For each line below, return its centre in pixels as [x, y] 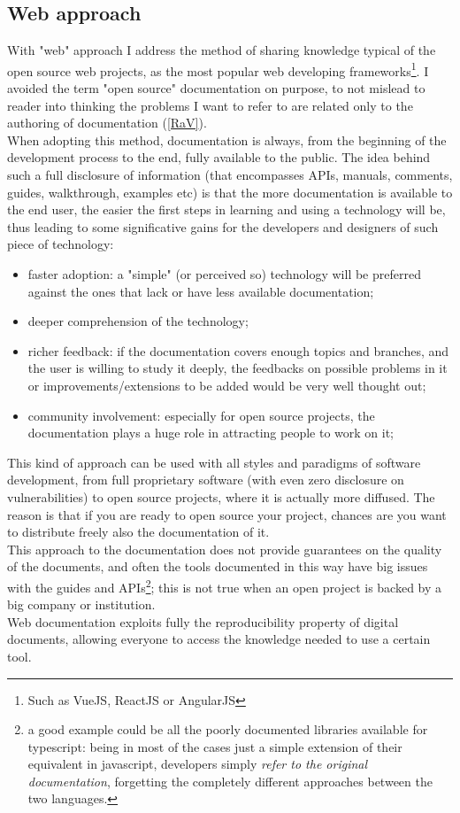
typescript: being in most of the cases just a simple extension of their [215, 746]
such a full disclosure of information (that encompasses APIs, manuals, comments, [230, 175]
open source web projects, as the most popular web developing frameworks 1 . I [218, 69]
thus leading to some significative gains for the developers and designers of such [223, 226]
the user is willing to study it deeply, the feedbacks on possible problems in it [238, 368]
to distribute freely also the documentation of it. [138, 532]
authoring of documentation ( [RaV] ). [107, 123]
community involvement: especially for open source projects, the [201, 415]
